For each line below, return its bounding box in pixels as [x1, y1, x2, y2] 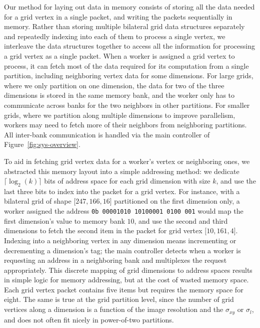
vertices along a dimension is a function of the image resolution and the [4, 304, 223, 314]
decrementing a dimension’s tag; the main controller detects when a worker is [4, 245, 241, 255]
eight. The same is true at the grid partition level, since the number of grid [4, 294, 234, 304]
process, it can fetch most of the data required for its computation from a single [4, 60, 249, 71]
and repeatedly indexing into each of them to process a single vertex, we [4, 31, 225, 41]
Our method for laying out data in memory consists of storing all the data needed [4, 2, 255, 12]
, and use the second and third [134, 215, 228, 226]
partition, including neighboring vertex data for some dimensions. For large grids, [4, 70, 253, 81]
